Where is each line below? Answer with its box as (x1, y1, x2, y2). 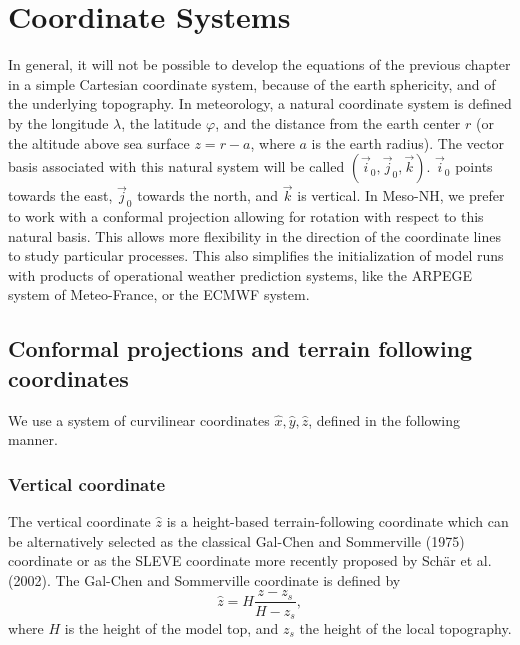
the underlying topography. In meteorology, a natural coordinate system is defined (8, 93, 512, 114)
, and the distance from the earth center (215, 112, 461, 133)
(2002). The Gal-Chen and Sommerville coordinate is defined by (8, 569, 401, 590)
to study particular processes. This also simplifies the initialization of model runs (8, 245, 504, 266)
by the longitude (8, 112, 109, 133)
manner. (8, 429, 58, 450)
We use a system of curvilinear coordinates (8, 409, 270, 430)
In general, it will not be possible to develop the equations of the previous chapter (8, 54, 511, 75)
